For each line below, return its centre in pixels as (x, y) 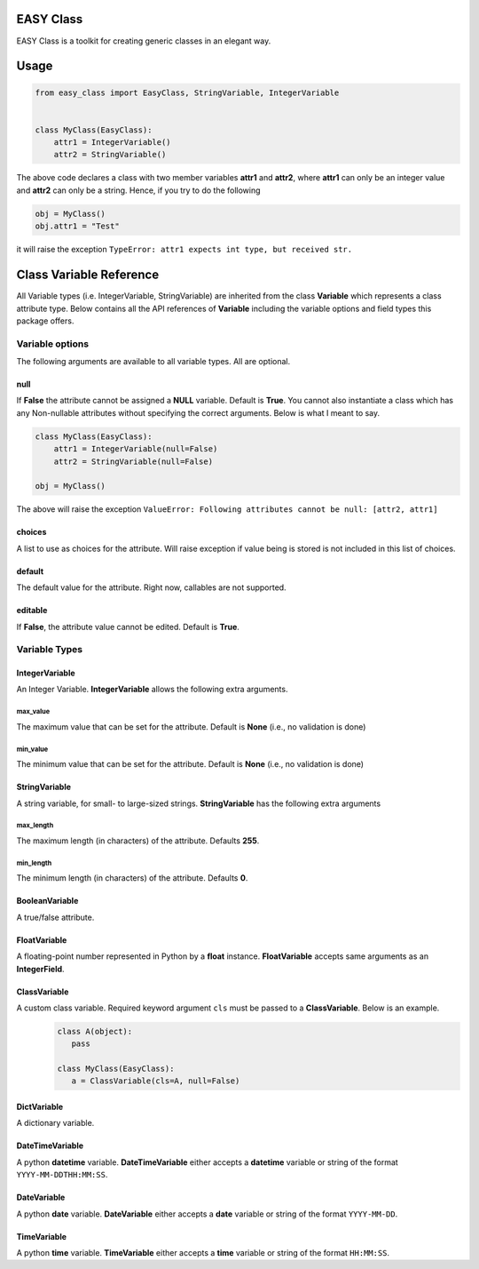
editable (32, 611)
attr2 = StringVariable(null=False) (133, 461)
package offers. (45, 321)
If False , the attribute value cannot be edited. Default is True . (128, 627)
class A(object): (95, 1031)
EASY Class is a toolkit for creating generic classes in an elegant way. (144, 41)
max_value (33, 712)
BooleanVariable (47, 901)
